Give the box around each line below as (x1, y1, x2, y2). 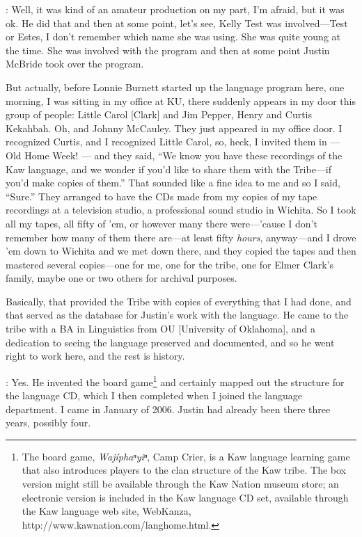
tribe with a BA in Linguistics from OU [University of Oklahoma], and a (6, 321, 315, 336)
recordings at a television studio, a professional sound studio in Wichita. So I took (6, 202, 356, 217)
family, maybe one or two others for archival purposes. (6, 271, 237, 285)
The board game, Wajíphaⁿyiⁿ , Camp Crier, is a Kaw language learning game (22, 449, 350, 463)
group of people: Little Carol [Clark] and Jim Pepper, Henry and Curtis (6, 107, 313, 122)
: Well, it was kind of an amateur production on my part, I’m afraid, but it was (6, 2, 345, 16)
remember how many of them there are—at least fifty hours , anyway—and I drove (6, 230, 356, 244)
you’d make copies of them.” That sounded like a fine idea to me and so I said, (6, 175, 340, 190)
